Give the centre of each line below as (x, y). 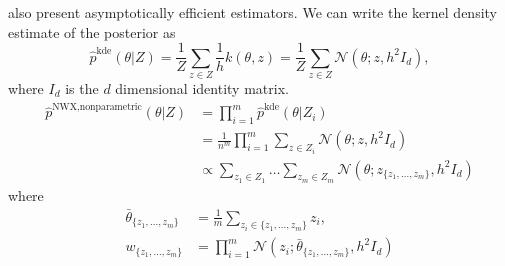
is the (82, 87)
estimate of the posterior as (92, 31)
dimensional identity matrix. (202, 87)
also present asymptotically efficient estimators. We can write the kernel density (253, 12)
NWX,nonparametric (97, 106)
